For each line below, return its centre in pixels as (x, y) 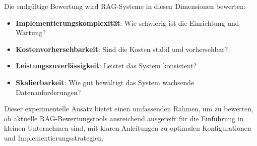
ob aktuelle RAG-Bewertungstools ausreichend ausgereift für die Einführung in (124, 118)
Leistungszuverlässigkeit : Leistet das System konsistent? (106, 66)
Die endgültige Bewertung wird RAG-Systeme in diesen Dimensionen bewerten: (125, 6)
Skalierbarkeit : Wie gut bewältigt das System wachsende (105, 82)
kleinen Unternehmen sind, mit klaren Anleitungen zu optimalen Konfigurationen (128, 128)
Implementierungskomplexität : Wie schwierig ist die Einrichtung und (127, 23)
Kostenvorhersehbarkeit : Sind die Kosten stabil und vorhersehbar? (122, 49)
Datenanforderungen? (48, 92)
